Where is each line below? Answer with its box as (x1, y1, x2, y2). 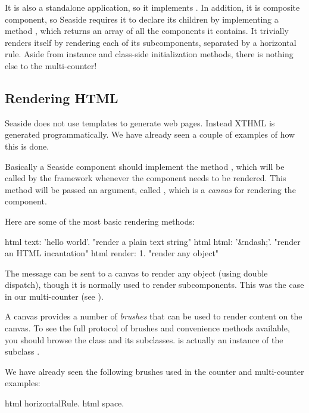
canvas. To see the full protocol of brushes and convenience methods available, (5, 322, 290, 334)
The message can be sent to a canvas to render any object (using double (5, 266, 268, 279)
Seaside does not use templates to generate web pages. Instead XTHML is (5, 116, 275, 129)
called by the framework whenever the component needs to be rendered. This (5, 172, 286, 184)
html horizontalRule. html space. (5, 397, 124, 409)
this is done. (5, 139, 49, 152)
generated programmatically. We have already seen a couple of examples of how (5, 128, 295, 141)
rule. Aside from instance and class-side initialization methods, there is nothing (5, 48, 294, 60)
